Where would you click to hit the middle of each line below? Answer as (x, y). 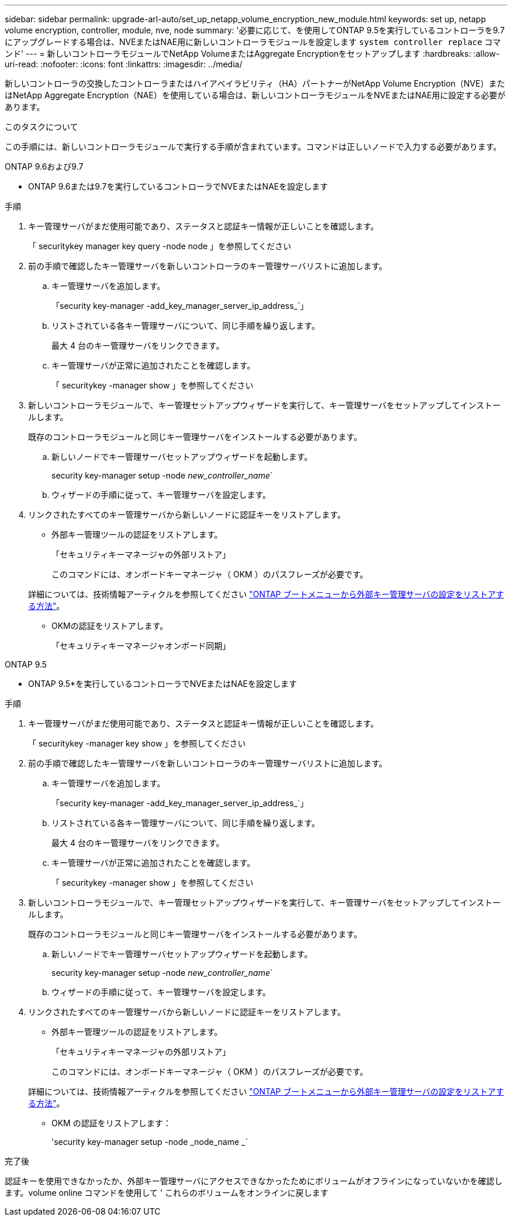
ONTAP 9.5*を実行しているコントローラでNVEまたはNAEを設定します (162, 684)
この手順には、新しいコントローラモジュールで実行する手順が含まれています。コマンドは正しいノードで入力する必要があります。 (253, 147)
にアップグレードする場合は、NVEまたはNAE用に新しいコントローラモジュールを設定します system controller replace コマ (253, 42)
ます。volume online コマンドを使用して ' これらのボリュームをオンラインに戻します (167, 1193)
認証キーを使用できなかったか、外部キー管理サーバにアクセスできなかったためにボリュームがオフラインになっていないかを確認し (254, 1181)
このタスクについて (41, 127)
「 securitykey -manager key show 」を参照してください (137, 743)
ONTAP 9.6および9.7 (44, 166)
